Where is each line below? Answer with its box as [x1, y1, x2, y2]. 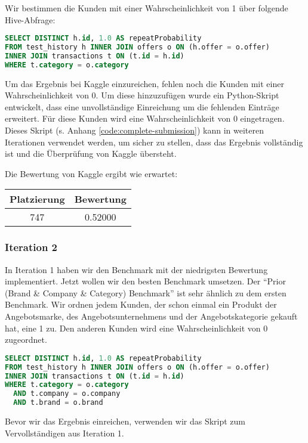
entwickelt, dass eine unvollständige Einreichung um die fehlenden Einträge [5, 100, 279, 113]
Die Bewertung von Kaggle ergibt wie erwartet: [5, 167, 178, 179]
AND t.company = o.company [13, 389, 121, 398]
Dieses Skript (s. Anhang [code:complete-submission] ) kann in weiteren [5, 124, 264, 137]
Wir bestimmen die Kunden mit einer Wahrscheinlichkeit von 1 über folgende [5, 2, 288, 14]
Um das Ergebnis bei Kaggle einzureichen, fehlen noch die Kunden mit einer [5, 77, 284, 89]
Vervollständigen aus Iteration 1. [5, 426, 124, 439]
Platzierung [10, 192, 65, 206]
